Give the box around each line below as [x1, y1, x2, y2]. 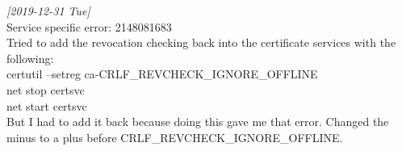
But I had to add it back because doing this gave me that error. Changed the [6, 113, 389, 130]
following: [6, 49, 54, 66]
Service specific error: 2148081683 [6, 18, 172, 35]
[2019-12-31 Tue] [6, 2, 90, 19]
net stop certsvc [6, 81, 85, 98]
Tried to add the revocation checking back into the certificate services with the [6, 34, 396, 51]
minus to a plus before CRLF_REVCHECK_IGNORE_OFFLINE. [6, 128, 343, 145]
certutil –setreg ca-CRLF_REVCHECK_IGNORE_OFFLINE [6, 65, 318, 82]
